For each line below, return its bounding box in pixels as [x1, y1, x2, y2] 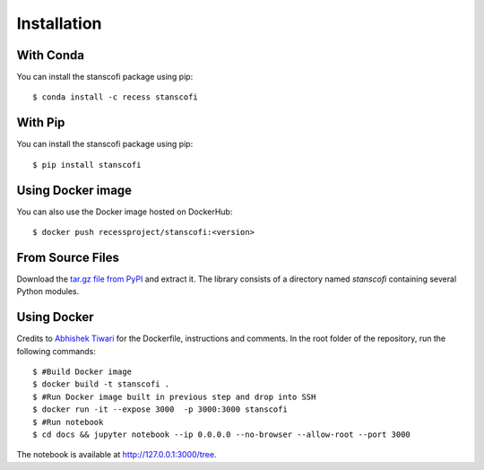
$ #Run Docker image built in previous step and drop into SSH [32, 391, 316, 402]
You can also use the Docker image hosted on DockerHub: [16, 206, 233, 217]
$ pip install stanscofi [32, 160, 142, 170]
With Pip [16, 115, 65, 130]
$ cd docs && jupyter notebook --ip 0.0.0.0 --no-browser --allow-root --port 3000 [32, 429, 411, 440]
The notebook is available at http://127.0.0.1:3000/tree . [16, 449, 217, 460]
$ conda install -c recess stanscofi [32, 92, 199, 102]
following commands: [16, 345, 96, 356]
